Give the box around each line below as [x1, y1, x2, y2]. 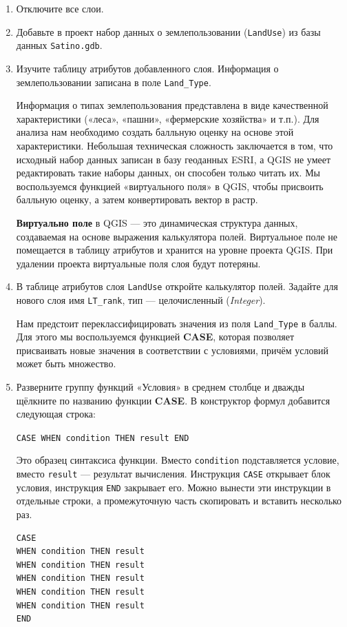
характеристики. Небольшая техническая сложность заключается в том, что [16, 138, 333, 152]
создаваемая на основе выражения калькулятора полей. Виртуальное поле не [16, 229, 337, 243]
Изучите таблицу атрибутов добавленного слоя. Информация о [16, 61, 279, 75]
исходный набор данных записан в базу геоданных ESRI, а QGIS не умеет [16, 152, 331, 166]
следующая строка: [16, 407, 96, 421]
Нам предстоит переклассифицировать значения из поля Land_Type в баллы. [16, 316, 337, 330]
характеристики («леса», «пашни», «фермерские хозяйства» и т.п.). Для [16, 111, 319, 125]
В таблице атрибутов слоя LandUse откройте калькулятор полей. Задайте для [16, 279, 338, 294]
